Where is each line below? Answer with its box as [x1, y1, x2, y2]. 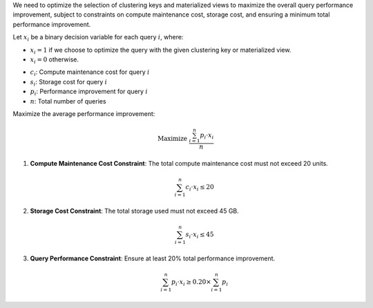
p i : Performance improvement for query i [30, 87, 148, 97]
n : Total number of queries [30, 97, 106, 105]
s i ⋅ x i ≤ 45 [185, 231, 214, 240]
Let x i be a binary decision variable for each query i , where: [12, 33, 184, 43]
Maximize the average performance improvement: [12, 109, 155, 117]
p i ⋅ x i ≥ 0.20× [171, 278, 211, 287]
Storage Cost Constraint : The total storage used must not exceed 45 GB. [30, 207, 240, 215]
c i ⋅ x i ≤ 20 [185, 183, 214, 193]
